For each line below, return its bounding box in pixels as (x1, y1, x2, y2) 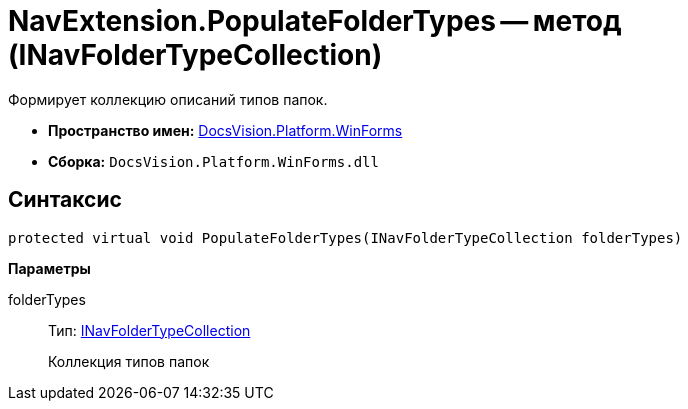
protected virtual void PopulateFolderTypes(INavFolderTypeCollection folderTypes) (8, 229, 683, 246)
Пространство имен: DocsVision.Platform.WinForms (48, 121, 403, 139)
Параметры (8, 259, 91, 277)
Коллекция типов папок (48, 352, 210, 370)
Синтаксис (8, 187, 122, 213)
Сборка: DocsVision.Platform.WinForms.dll (48, 152, 379, 170)
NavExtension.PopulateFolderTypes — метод (8, 4, 622, 38)
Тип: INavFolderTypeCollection (48, 321, 251, 339)
